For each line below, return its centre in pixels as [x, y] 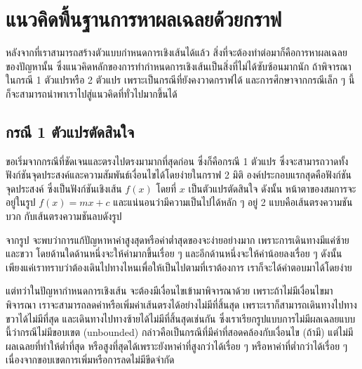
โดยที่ [166, 188]
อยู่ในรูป [21, 202]
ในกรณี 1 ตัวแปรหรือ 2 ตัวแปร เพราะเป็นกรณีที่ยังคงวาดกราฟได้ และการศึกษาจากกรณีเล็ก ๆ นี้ [180, 80]
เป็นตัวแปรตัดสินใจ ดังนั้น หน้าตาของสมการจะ [272, 188]
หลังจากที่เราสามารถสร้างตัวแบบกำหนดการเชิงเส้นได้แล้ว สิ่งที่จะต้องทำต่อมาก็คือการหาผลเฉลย [176, 52]
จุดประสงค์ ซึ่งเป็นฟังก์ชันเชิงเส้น [64, 188]
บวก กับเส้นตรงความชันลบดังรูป [64, 216]
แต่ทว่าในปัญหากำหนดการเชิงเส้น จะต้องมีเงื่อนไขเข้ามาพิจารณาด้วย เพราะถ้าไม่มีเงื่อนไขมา [169, 291]
